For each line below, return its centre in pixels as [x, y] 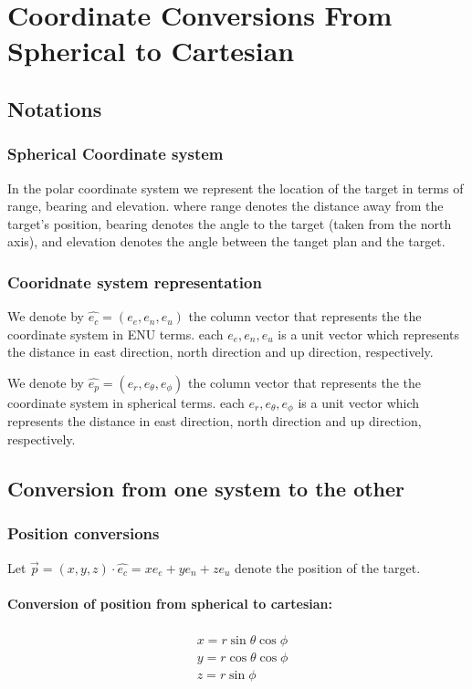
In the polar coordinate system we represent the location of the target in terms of [236, 188]
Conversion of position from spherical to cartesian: [170, 603]
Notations [55, 108]
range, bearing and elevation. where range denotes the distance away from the [226, 206]
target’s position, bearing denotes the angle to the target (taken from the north [230, 223]
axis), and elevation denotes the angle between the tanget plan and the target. [226, 241]
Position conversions [84, 533]
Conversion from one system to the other [206, 488]
